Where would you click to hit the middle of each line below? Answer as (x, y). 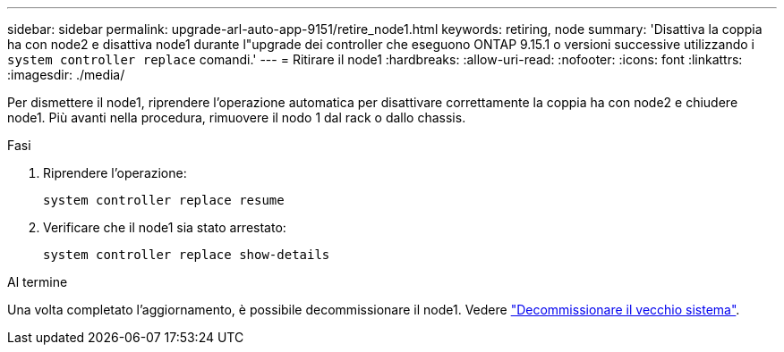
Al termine (38, 282)
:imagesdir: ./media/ (66, 75)
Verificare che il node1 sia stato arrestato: (165, 227)
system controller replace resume (164, 200)
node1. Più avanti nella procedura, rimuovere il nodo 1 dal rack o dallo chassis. (237, 117)
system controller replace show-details (187, 255)
